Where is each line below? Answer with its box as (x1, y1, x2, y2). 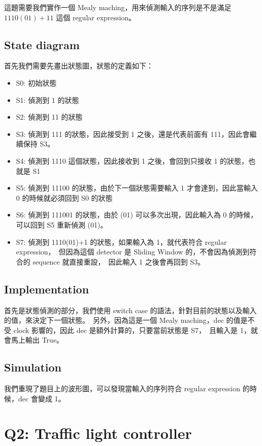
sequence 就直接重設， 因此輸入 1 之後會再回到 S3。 (32, 256, 205, 267)
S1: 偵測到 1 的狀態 (16, 94, 79, 105)
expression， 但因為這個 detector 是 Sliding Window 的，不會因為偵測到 (16, 246, 250, 257)
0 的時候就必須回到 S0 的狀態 (16, 192, 113, 203)
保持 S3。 (23, 138, 55, 149)
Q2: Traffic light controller (4, 423, 192, 443)
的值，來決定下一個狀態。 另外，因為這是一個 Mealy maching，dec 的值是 (4, 315, 248, 325)
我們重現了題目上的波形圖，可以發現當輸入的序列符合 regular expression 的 (4, 383, 250, 394)
